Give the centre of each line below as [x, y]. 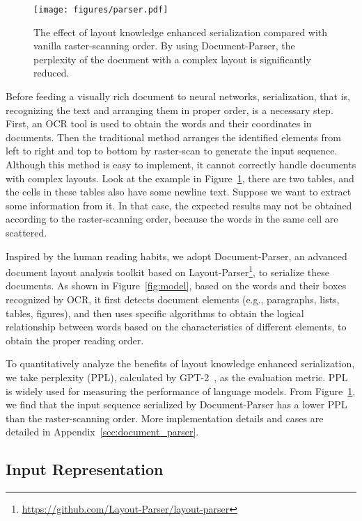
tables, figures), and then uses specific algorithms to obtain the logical [155, 313]
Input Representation [85, 469]
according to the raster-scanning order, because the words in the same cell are [172, 219]
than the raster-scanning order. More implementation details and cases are [165, 418]
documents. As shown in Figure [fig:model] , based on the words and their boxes [176, 286]
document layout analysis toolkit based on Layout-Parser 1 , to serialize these [167, 271]
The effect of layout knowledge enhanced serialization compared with [181, 32]
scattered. [26, 232]
